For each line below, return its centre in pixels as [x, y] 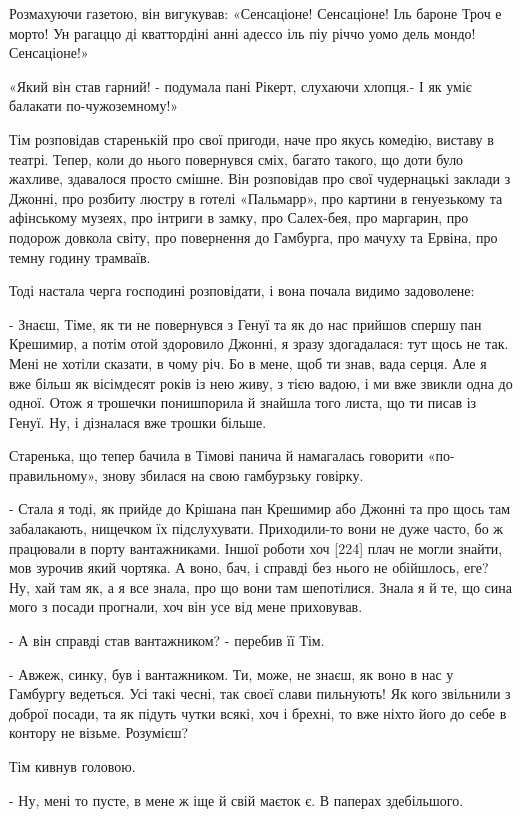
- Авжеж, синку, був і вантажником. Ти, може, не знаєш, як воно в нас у [231, 673]
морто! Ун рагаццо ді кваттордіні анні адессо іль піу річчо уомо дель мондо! [242, 32]
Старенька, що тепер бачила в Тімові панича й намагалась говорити [216, 455]
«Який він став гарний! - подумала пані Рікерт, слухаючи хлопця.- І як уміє [240, 85]
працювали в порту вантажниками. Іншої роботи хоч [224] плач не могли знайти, [256, 547]
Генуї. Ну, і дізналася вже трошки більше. [138, 421]
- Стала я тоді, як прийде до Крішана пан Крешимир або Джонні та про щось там [260, 508]
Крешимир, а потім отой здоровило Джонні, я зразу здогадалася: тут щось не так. [259, 343]
